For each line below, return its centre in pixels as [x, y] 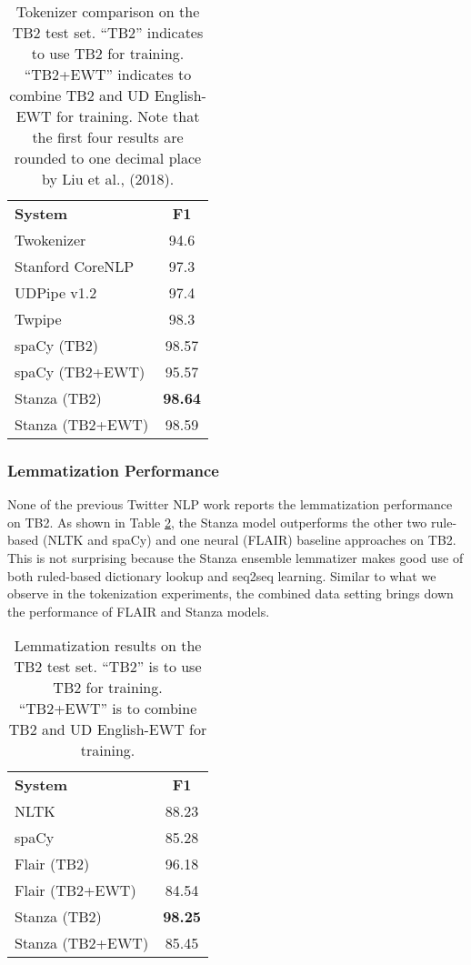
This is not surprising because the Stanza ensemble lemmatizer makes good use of [235, 558]
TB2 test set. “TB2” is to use [108, 667]
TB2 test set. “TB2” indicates [108, 32]
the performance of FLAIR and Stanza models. [139, 611]
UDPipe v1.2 [56, 292]
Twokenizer [50, 240]
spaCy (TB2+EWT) [80, 372]
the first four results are [108, 137]
